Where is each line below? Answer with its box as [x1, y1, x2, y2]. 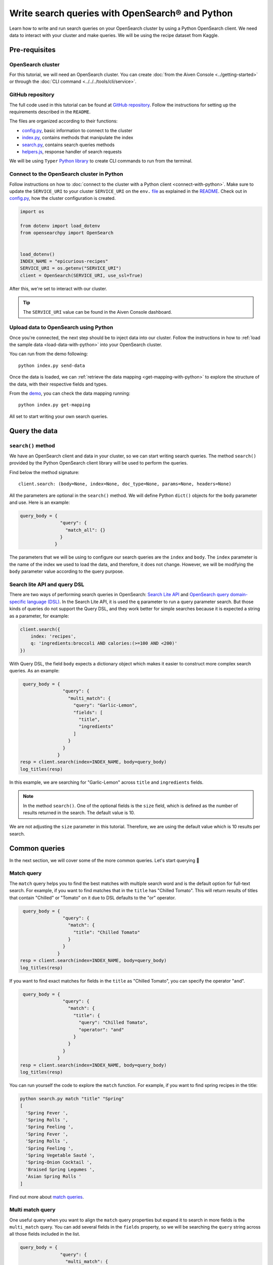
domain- [230, 592, 248, 598]
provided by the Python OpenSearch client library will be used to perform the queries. [9, 460, 188, 466]
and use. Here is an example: [9, 499, 70, 505]
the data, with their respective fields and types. [9, 381, 108, 387]
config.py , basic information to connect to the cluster [22, 127, 132, 134]
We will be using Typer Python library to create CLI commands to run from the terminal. [9, 158, 193, 164]
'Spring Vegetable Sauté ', [25, 1152, 95, 1158]
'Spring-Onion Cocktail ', [25, 1159, 93, 1165]
